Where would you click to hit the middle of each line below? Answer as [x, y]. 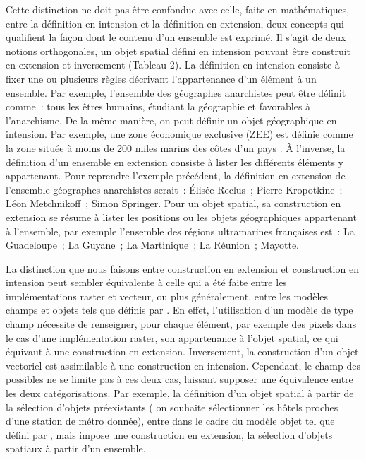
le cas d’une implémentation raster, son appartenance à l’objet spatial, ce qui [172, 337]
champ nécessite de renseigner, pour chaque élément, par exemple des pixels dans [181, 324]
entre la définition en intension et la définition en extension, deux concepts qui [175, 23]
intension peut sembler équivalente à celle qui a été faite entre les [146, 282]
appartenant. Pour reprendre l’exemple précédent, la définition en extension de [176, 176]
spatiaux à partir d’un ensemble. [76, 448]
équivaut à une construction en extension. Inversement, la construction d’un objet [182, 352]
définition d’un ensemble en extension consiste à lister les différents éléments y [175, 161]
